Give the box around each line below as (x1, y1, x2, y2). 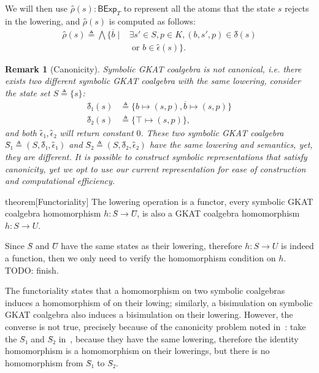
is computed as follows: (109, 14, 196, 27)
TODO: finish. (5, 263, 59, 276)
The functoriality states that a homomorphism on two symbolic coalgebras (5, 284, 285, 297)
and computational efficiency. (5, 174, 115, 187)
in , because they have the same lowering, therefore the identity (58, 332, 299, 345)
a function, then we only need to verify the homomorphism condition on (5, 252, 276, 264)
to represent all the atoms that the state (123, 2, 275, 14)
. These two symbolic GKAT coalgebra (140, 126, 284, 139)
